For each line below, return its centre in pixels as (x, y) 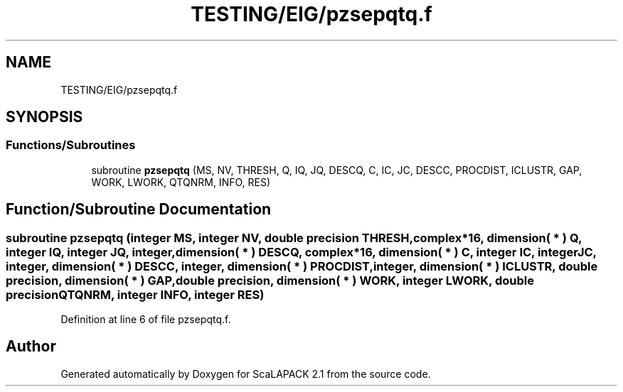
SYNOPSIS (44, 117)
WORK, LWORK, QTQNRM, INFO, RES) (181, 182)
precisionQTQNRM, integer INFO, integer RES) (135, 294)
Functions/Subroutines (71, 145)
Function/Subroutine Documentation (139, 209)
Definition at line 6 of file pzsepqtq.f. (146, 320)
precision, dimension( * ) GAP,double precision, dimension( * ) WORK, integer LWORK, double (270, 280)
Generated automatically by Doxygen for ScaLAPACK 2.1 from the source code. (246, 374)
